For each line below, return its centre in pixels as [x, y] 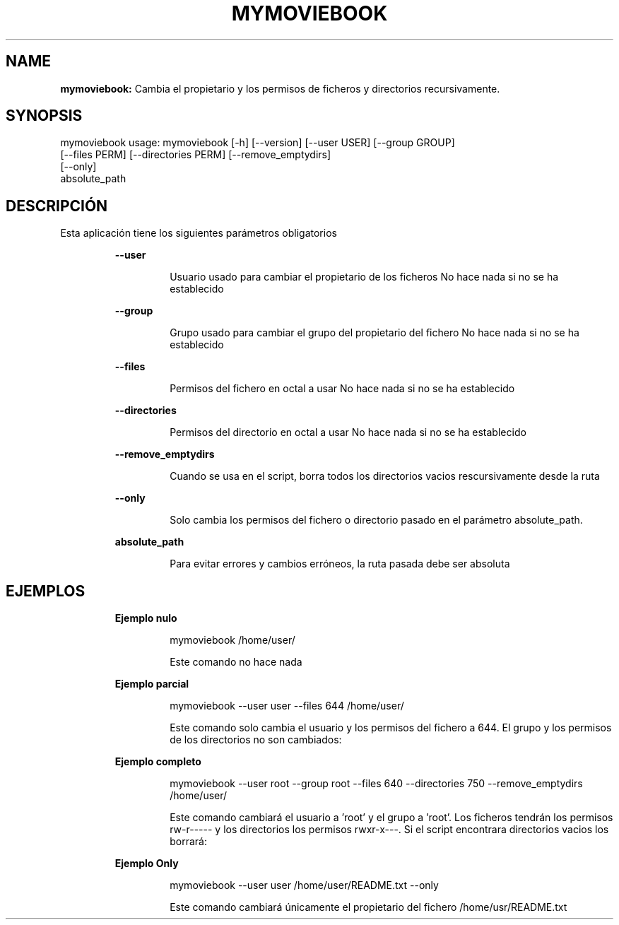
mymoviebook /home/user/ [232, 640]
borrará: [188, 842]
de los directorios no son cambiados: [256, 740]
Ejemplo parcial [152, 684]
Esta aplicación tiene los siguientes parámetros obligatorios [199, 233]
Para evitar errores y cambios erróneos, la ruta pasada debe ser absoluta [340, 564]
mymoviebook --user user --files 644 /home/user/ [287, 706]
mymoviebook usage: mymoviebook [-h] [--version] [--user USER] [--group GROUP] [258, 143]
